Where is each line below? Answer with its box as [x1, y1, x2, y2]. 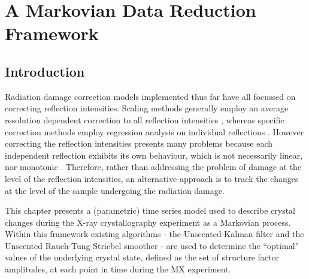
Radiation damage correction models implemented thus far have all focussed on [5, 90, 296, 102]
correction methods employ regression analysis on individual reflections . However [5, 125, 304, 138]
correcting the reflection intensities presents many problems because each [5, 137, 273, 150]
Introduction [5, 62, 85, 80]
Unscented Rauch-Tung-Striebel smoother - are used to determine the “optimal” [5, 239, 299, 251]
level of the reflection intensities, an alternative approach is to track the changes [5, 172, 299, 184]
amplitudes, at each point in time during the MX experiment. [5, 263, 231, 275]
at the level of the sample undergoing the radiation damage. [5, 184, 225, 196]
